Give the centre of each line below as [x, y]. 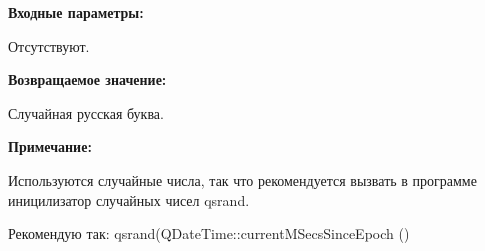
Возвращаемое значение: [87, 79]
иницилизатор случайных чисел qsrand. [129, 199]
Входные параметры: [76, 12]
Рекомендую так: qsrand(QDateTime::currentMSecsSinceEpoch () [209, 233]
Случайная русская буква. [86, 112]
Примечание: [50, 146]
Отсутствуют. [49, 45]
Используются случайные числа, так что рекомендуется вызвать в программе [242, 179]
